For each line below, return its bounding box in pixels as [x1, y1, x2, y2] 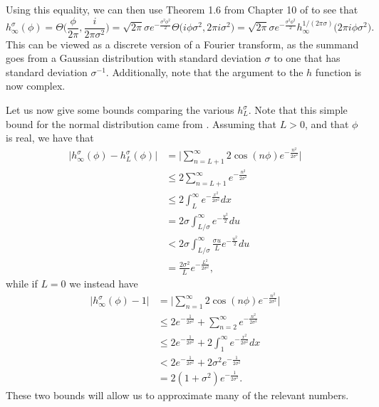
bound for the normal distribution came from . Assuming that [6, 116, 276, 131]
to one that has [274, 51, 341, 65]
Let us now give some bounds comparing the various [6, 102, 234, 117]
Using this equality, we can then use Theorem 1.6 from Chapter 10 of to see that [6, 2, 358, 16]
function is [315, 64, 362, 79]
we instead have [69, 275, 138, 290]
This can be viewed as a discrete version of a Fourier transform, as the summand [6, 36, 359, 51]
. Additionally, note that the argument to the [105, 64, 303, 79]
